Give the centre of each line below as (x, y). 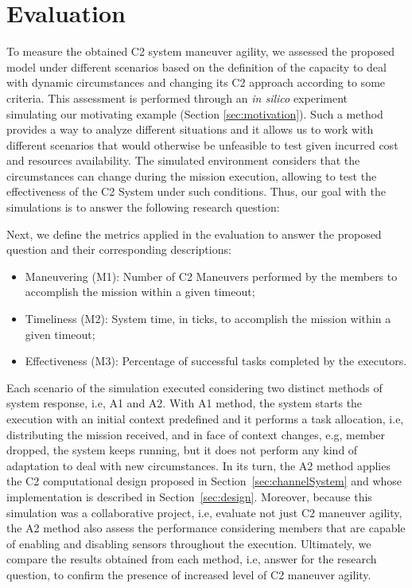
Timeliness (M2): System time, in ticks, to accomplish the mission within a (208, 319)
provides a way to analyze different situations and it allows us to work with (190, 129)
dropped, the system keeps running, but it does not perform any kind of (182, 450)
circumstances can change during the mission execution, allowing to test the (192, 175)
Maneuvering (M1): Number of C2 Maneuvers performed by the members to (211, 276)
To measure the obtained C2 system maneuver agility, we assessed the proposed (200, 51)
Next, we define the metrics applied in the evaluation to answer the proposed (194, 234)
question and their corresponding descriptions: (119, 249)
